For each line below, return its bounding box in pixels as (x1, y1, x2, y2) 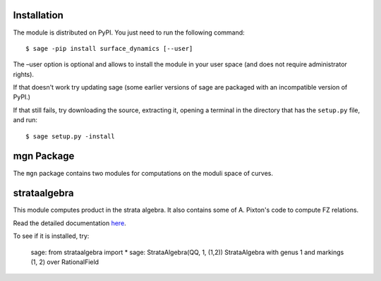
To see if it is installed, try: (13, 232, 90, 240)
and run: (13, 116, 38, 124)
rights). (13, 70, 35, 78)
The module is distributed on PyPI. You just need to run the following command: (13, 28, 245, 37)
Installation (13, 9, 64, 21)
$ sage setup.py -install (25, 132, 116, 140)
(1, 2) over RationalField (30, 258, 99, 266)
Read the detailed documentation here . (13, 219, 126, 227)
